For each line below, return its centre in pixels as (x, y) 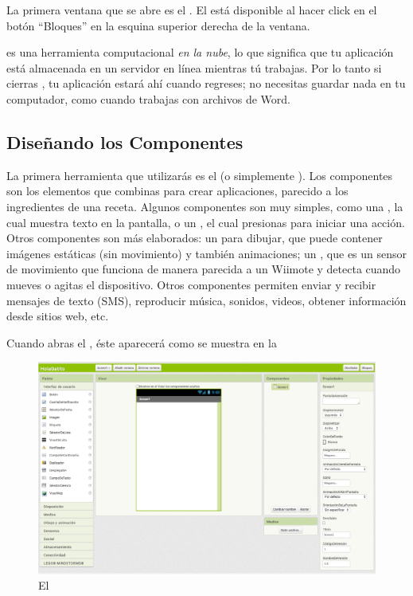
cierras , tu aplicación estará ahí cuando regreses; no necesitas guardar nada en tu (206, 83)
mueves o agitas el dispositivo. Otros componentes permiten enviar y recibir (191, 284)
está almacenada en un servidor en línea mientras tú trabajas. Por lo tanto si (194, 67)
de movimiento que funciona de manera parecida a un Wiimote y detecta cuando (204, 269)
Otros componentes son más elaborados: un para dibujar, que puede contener (195, 238)
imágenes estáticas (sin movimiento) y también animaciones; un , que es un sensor (207, 253)
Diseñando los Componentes (125, 141)
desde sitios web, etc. (58, 316)
